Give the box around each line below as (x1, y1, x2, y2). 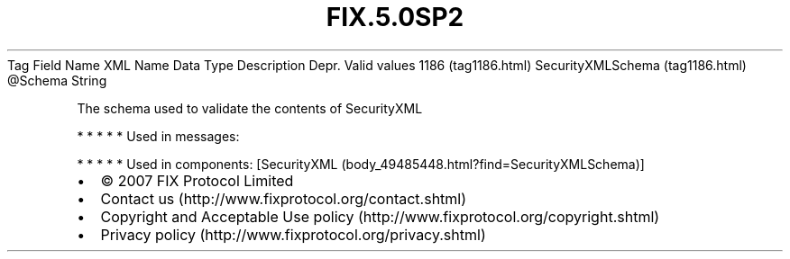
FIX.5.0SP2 (326, 2, 464, 32)
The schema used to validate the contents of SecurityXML (77, 100, 423, 116)
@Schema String (7, 72, 107, 88)
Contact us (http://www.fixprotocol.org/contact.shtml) (100, 189, 467, 208)
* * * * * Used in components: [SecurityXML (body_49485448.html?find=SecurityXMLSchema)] (77, 156, 645, 172)
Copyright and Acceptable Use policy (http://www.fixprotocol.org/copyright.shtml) (100, 207, 660, 226)
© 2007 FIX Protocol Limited (100, 171, 294, 190)
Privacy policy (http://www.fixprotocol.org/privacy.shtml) (100, 225, 486, 244)
